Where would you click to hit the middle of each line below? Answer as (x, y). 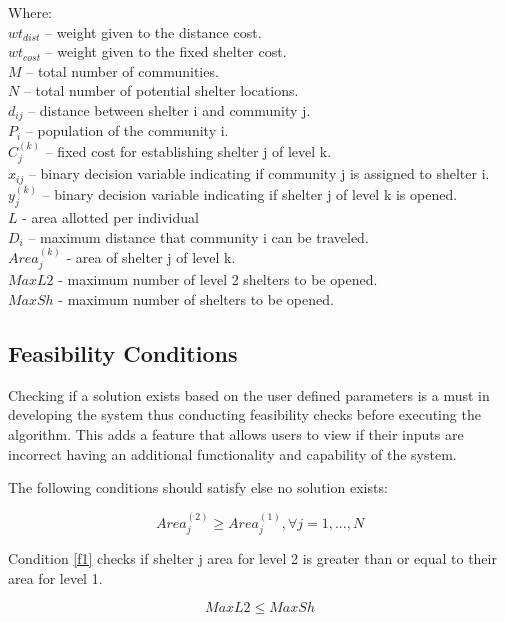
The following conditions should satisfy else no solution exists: (198, 487)
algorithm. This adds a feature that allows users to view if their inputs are (236, 433)
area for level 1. (55, 577)
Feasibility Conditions (123, 352)
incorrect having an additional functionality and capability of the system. (232, 453)
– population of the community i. (127, 130)
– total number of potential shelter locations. (161, 90)
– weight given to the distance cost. (153, 31)
